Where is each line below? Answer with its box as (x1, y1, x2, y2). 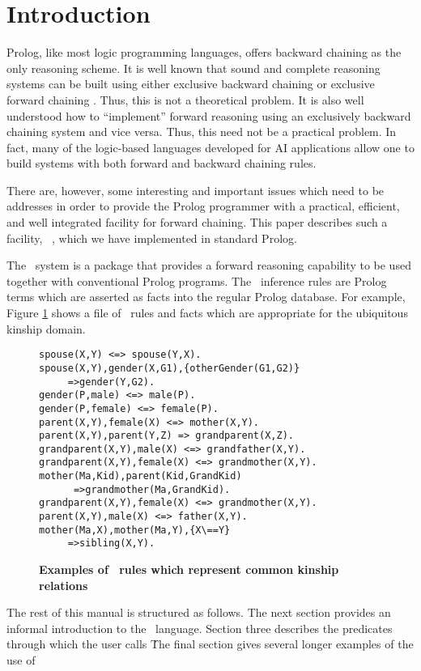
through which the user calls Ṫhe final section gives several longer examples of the (6, 635, 414, 652)
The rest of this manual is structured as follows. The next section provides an (6, 604, 391, 621)
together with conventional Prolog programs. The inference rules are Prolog (6, 272, 387, 289)
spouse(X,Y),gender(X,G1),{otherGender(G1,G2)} (39, 362, 300, 374)
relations (39, 576, 88, 593)
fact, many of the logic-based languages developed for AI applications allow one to (6, 138, 415, 155)
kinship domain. (6, 320, 86, 337)
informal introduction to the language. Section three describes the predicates (6, 619, 393, 636)
